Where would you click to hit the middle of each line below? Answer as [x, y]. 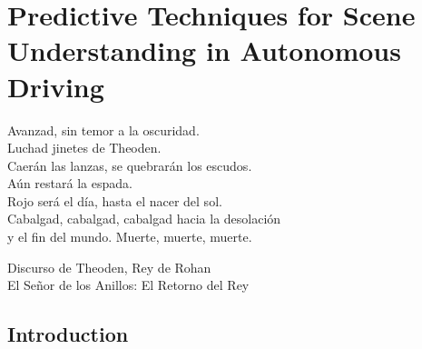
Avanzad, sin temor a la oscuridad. [103, 130]
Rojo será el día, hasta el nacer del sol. [115, 200]
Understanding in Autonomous [204, 50]
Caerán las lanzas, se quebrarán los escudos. [130, 165]
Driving [56, 86]
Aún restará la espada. [70, 183]
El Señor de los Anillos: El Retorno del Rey [128, 285]
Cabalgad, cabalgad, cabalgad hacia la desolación [144, 219]
